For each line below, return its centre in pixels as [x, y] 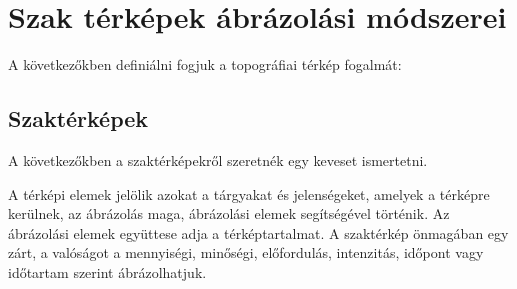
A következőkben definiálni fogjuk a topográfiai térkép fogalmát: [205, 64]
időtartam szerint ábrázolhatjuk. [107, 271]
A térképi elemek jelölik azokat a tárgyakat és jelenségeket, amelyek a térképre [249, 193]
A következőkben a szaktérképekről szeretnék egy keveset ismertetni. [218, 159]
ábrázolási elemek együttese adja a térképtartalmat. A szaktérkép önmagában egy [258, 232]
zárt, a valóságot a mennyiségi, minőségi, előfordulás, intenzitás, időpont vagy [246, 252]
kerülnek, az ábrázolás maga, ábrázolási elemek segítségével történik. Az [229, 213]
